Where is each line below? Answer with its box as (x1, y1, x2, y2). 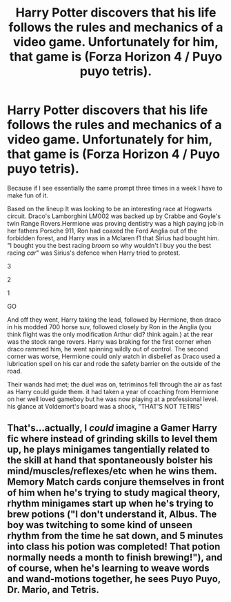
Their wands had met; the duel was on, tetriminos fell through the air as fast (7, 380, 223, 388)
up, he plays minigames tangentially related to (7, 444, 210, 456)
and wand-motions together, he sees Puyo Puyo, (7, 573, 221, 585)
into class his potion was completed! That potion (7, 541, 221, 553)
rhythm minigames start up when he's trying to (7, 498, 214, 509)
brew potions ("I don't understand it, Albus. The (7, 509, 217, 521)
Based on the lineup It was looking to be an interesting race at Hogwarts (7, 204, 212, 213)
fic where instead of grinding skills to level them (7, 433, 218, 445)
